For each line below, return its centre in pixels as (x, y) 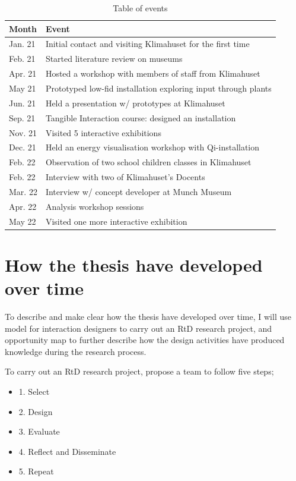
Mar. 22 (23, 191)
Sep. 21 (22, 117)
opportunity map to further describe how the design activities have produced (145, 340)
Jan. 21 (22, 44)
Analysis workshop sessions (95, 206)
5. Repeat (36, 471)
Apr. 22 (23, 206)
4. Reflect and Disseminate (67, 451)
